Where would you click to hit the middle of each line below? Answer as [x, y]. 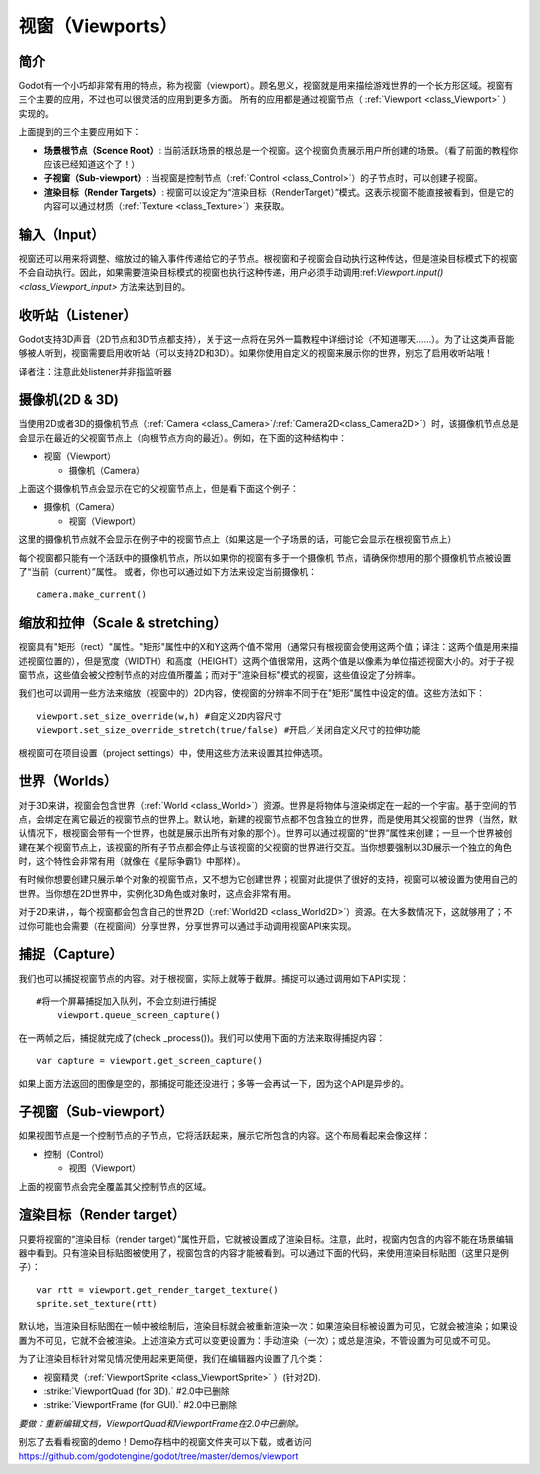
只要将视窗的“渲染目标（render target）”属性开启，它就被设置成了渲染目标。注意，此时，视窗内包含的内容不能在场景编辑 [266, 1239]
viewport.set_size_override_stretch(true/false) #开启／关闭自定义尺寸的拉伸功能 [228, 730]
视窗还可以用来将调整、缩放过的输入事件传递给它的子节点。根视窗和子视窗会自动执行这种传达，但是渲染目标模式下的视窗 [268, 259]
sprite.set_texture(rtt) [97, 1304]
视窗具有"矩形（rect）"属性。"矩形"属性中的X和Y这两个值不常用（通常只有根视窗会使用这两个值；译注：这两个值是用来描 [268, 647]
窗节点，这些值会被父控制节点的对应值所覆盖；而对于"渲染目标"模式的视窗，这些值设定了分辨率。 [220, 675]
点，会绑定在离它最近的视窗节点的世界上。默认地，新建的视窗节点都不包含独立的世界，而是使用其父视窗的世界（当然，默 [268, 819]
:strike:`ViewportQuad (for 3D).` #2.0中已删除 [136, 1391]
